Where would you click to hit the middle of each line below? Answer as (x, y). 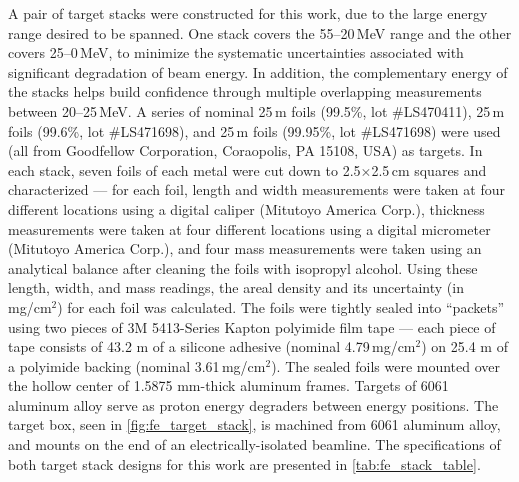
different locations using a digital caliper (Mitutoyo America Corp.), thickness (246, 208)
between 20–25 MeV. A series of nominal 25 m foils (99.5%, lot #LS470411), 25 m (256, 110)
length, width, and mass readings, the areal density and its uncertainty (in (236, 287)
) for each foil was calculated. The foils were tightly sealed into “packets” (281, 306)
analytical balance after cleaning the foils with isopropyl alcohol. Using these (243, 267)
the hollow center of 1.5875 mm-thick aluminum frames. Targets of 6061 (228, 385)
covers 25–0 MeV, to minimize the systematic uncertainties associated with (236, 52)
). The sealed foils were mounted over (386, 365)
